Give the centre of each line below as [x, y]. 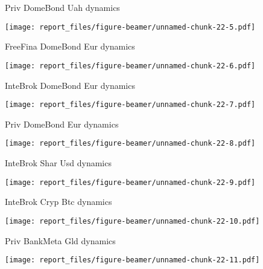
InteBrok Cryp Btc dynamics [59, 202]
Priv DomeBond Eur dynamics [62, 124]
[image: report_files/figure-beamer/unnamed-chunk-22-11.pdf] [132, 260]
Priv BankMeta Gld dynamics [60, 240]
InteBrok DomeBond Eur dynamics [70, 85]
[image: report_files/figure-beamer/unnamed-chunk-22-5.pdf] [130, 27]
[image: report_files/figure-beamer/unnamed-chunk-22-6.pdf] [130, 66]
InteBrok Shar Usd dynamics [58, 163]
